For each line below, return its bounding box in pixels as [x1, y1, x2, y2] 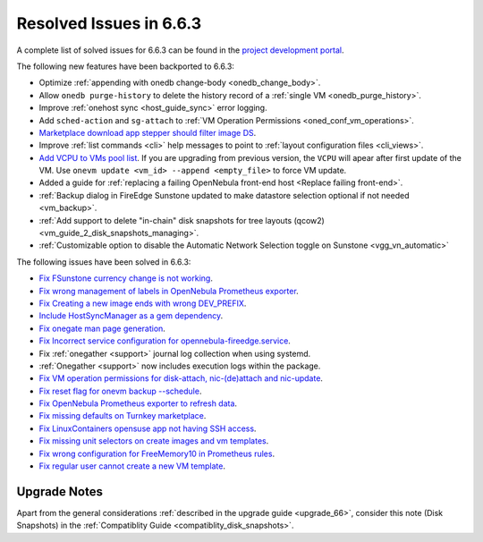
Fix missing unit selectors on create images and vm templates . [38, 436, 269, 446]
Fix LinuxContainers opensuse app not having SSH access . [38, 423, 257, 434]
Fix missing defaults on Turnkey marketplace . [38, 411, 207, 421]
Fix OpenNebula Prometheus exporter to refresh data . [38, 398, 237, 409]
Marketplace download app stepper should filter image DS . [38, 127, 257, 138]
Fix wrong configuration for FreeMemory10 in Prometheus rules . [38, 448, 275, 459]
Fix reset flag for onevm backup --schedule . [38, 385, 202, 396]
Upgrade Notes [16, 484, 103, 499]
